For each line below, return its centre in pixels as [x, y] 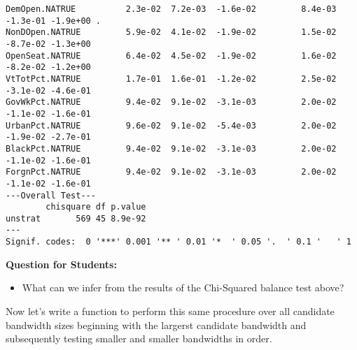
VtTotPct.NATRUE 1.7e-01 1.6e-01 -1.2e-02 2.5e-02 [171, 79]
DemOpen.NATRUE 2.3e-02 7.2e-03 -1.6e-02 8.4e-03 [171, 9]
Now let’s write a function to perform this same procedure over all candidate [170, 311]
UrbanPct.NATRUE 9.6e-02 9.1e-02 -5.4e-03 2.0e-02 [171, 125]
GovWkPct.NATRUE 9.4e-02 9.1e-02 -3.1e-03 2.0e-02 [171, 102]
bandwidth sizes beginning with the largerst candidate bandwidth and [156, 325]
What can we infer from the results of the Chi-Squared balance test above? [183, 287]
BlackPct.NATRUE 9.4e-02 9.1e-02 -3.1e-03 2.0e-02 [171, 148]
